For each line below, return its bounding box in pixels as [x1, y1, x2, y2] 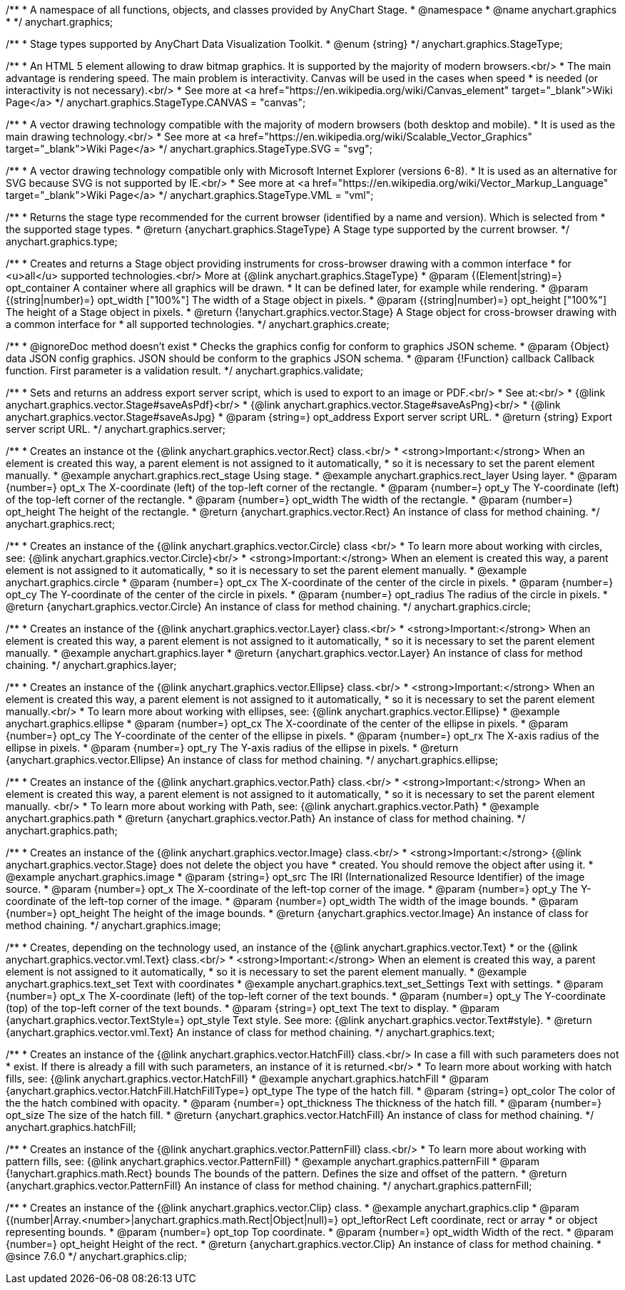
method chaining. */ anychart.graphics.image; [6, 919, 221, 931]
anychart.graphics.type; [6, 235, 118, 247]
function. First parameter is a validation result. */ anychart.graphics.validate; [6, 364, 363, 377]
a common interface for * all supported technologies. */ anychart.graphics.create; [6, 318, 390, 330]
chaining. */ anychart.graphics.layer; [6, 659, 177, 671]
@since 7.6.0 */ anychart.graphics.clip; [6, 1250, 187, 1262]
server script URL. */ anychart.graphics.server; [6, 423, 226, 435]
